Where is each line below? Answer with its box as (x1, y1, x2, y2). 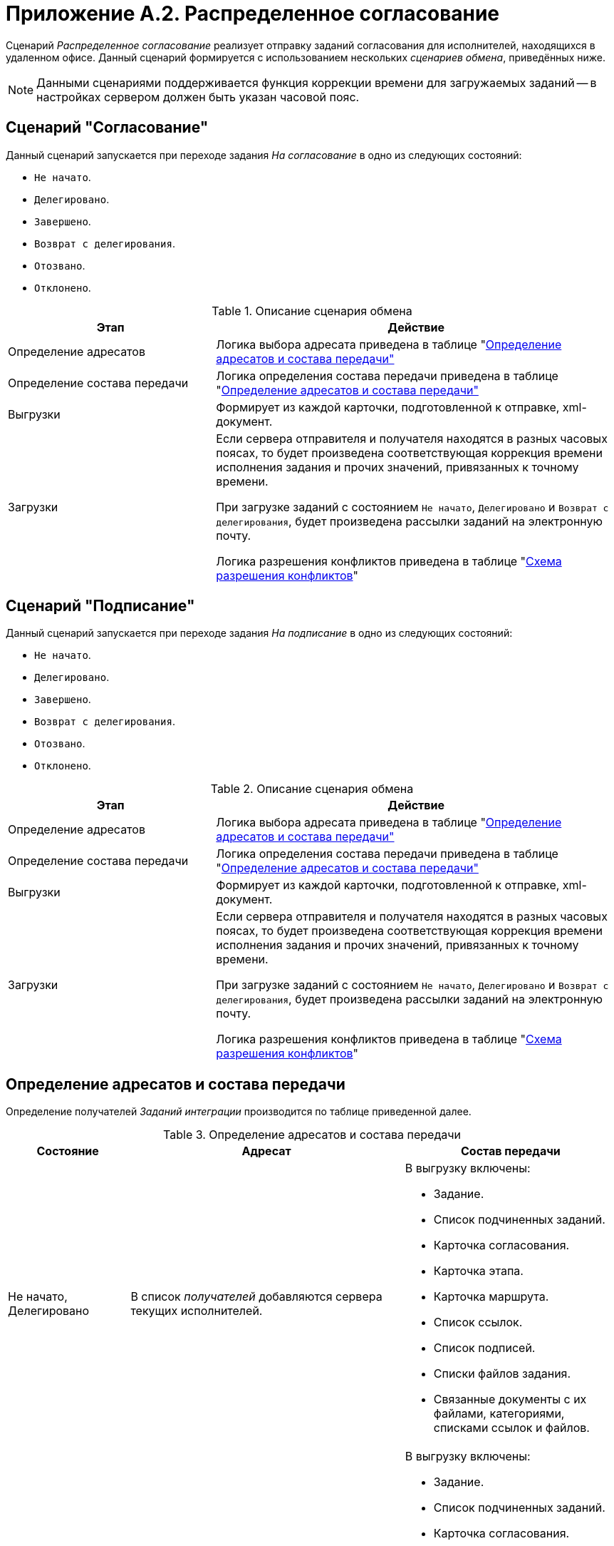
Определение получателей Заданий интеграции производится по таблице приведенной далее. (6, 1105, 472, 1118)
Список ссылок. (433, 1315, 523, 1330)
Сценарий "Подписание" (6, 597, 195, 615)
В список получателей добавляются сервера (130, 1289, 383, 1304)
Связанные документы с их (433, 1392, 587, 1407)
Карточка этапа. (433, 1264, 524, 1279)
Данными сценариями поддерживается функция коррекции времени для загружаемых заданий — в (36, 75, 597, 90)
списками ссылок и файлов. (433, 1420, 590, 1435)
